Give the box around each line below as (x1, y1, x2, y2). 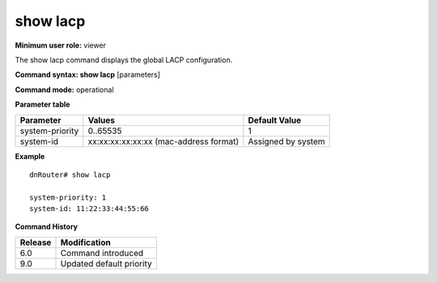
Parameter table (15, 99, 70, 109)
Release (19, 237, 52, 248)
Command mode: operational (15, 85, 114, 95)
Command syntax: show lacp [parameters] (15, 69, 161, 80)
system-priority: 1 (29, 192, 107, 202)
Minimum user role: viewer (15, 40, 107, 50)
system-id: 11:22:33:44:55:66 (29, 204, 150, 213)
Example (15, 151, 45, 161)
